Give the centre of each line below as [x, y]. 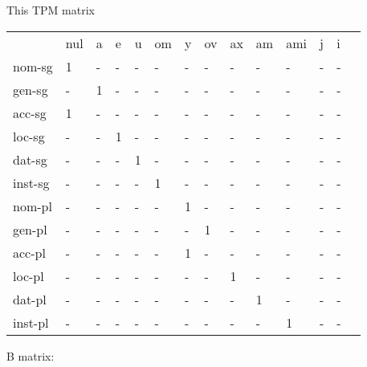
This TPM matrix [51, 10]
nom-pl [33, 206]
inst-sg [31, 182]
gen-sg [31, 89]
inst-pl [31, 322]
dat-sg [30, 159]
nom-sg [33, 66]
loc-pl [29, 275]
